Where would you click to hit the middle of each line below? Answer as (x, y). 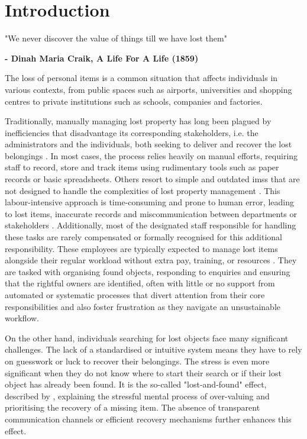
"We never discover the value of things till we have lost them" (116, 38)
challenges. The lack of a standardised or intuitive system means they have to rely (153, 349)
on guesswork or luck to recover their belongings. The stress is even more (137, 361)
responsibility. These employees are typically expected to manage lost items (141, 248)
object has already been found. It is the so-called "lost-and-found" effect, (136, 384)
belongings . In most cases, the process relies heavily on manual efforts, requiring (151, 155)
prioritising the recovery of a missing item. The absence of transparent (133, 407)
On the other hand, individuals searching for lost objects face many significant (147, 338)
